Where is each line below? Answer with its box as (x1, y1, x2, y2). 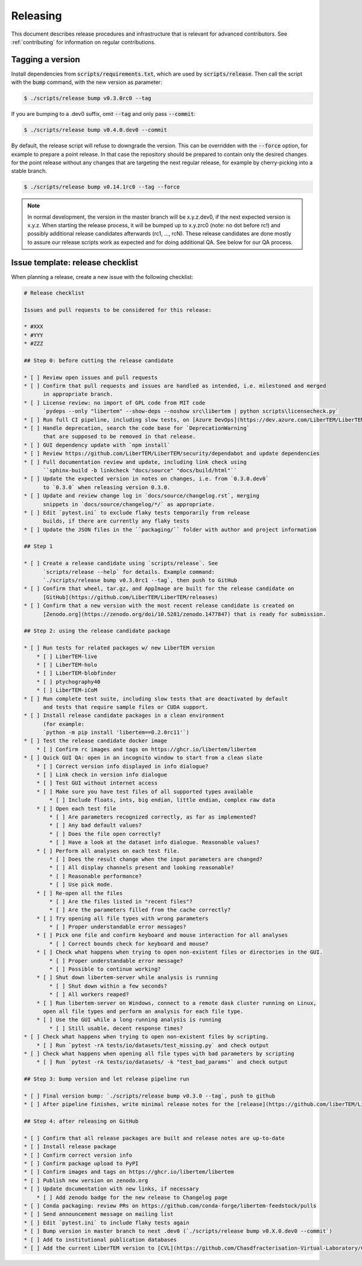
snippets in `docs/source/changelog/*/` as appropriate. (43, 501, 215, 507)
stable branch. (11, 167, 48, 175)
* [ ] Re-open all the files (36, 890, 123, 896)
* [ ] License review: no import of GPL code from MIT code (24, 399, 206, 406)
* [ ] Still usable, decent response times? (49, 1024, 183, 1032)
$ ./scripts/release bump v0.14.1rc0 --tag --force (24, 184, 180, 190)
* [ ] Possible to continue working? (49, 966, 161, 972)
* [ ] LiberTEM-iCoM (36, 687, 98, 694)
